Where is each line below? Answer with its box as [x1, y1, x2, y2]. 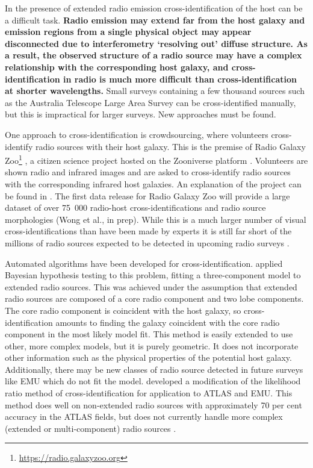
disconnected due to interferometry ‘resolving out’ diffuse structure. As [5, 37, 308, 49]
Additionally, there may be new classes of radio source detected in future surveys [5, 363, 303, 375]
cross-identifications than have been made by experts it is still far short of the [5, 225, 292, 237]
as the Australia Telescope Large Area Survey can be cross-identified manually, [5, 96, 296, 108]
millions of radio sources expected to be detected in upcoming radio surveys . [5, 236, 290, 249]
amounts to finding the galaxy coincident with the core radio [55, 316, 280, 328]
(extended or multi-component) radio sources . [5, 422, 176, 434]
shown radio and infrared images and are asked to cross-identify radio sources [5, 166, 291, 178]
